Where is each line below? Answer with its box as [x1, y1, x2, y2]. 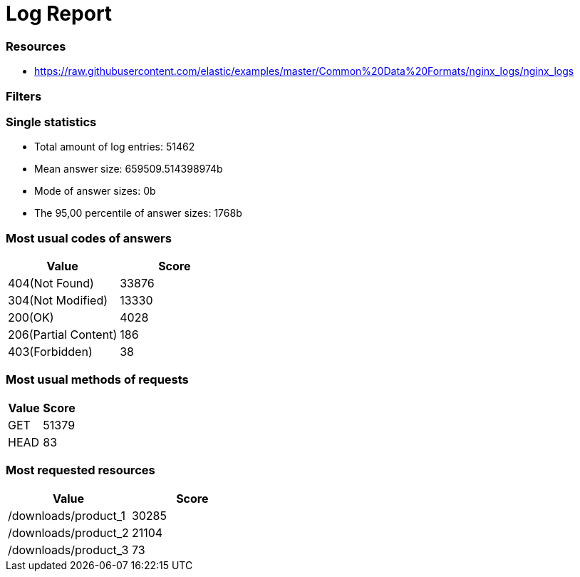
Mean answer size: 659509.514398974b [34, 163, 223, 175]
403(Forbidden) [8, 344, 93, 359]
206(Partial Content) [8, 327, 118, 342]
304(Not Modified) [8, 293, 108, 307]
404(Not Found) [8, 276, 94, 290]
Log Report [6, 1, 113, 26]
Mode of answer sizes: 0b [34, 185, 156, 198]
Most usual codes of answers [6, 230, 172, 245]
